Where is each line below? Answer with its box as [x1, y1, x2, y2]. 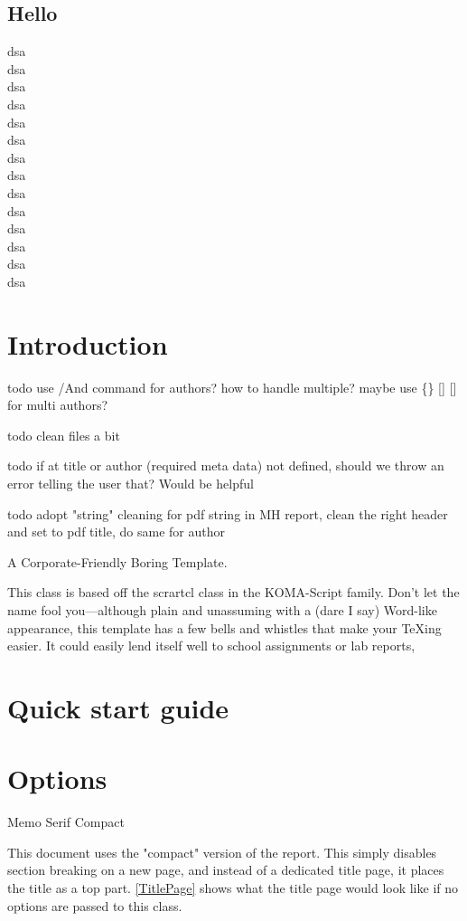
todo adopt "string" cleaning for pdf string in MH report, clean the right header [7, 504, 448, 523]
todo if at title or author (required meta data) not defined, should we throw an [7, 456, 444, 475]
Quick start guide [7, 688, 229, 726]
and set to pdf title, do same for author [7, 522, 225, 541]
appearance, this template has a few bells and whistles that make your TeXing [7, 618, 442, 637]
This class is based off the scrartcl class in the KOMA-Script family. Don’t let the [7, 583, 460, 602]
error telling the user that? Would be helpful [7, 474, 254, 493]
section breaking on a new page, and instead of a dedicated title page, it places [7, 860, 444, 879]
